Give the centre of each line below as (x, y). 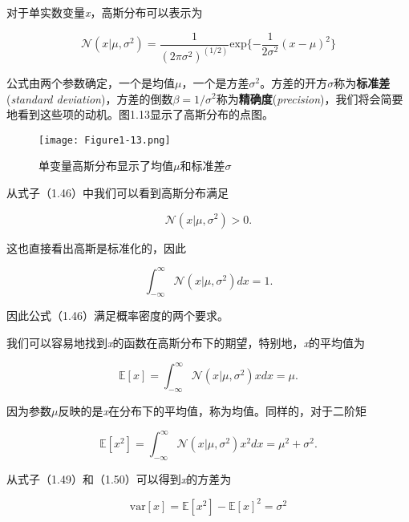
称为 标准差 (362, 82)
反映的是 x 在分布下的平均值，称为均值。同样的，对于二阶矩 (212, 410)
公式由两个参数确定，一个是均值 (91, 82)
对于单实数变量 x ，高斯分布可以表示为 (105, 12)
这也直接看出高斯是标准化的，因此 (96, 247)
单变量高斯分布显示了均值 (106, 166)
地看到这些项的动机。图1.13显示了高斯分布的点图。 (140, 114)
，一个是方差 (215, 82)
